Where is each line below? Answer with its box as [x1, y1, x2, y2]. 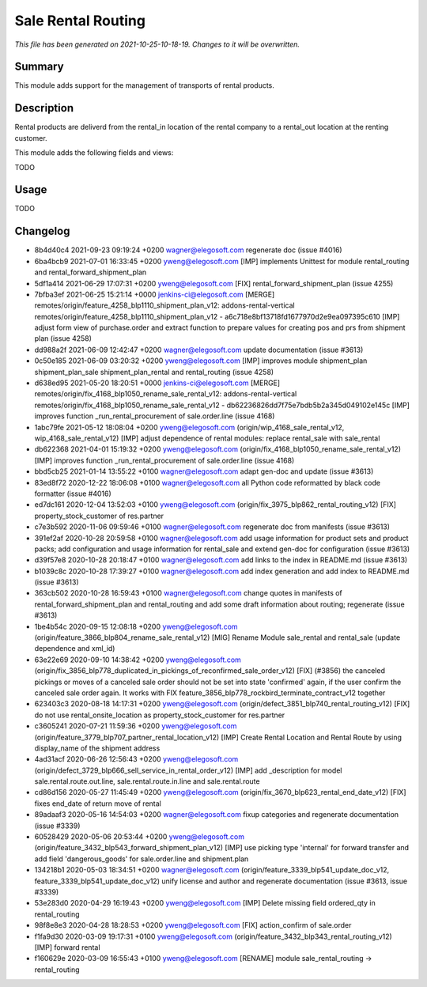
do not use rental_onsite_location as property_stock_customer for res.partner [34, 710, 285, 720]
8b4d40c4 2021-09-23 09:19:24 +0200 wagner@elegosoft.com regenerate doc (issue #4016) [34, 245, 343, 255]
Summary [14, 60, 64, 74]
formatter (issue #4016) [34, 489, 112, 498]
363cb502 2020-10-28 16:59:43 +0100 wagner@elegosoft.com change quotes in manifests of [34, 588, 343, 598]
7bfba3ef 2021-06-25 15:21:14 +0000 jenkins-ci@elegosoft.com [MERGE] [34, 289, 275, 299]
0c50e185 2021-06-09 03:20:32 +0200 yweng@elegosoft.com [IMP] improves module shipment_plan [34, 356, 368, 365]
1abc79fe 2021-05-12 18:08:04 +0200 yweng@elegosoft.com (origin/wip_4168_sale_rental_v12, [34, 422, 345, 432]
